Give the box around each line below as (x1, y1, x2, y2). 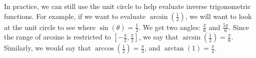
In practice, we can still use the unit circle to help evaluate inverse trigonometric (4, 1, 251, 11)
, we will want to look (185, 10, 252, 21)
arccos (95, 45, 114, 52)
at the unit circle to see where (4, 21, 95, 32)
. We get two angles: (138, 21, 200, 32)
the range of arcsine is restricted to (4, 31, 111, 42)
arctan (164, 45, 184, 52)
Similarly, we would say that (4, 42, 91, 53)
